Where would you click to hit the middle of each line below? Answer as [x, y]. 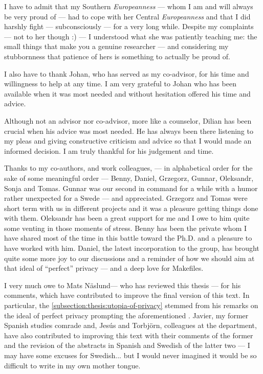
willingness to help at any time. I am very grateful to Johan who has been [120, 84]
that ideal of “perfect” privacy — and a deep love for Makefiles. [104, 268]
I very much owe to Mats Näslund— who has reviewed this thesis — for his [123, 285]
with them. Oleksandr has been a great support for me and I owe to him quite [127, 218]
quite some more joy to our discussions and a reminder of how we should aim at [129, 258]
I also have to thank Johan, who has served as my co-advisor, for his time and [127, 73]
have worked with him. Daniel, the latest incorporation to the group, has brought [132, 248]
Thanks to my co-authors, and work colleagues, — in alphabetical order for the [128, 168]
